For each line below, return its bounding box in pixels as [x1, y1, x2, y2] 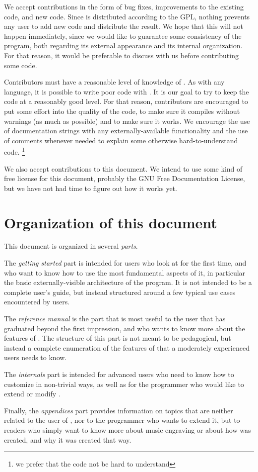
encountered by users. [4, 296, 70, 307]
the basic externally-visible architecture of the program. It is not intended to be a [4, 277, 252, 287]
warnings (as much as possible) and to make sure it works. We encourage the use [4, 115, 250, 126]
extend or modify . [4, 388, 61, 399]
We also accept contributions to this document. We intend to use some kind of [4, 163, 243, 174]
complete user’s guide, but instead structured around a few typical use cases [4, 286, 236, 297]
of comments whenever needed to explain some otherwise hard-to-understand [4, 135, 238, 145]
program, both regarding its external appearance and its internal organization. [4, 40, 243, 51]
